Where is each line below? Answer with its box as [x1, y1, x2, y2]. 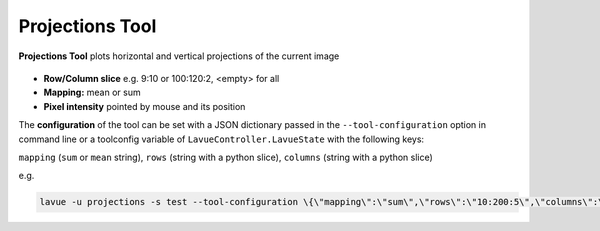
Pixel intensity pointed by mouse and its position [43, 100, 246, 112]
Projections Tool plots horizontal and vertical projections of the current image [18, 50, 340, 62]
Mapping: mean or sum [43, 86, 141, 99]
